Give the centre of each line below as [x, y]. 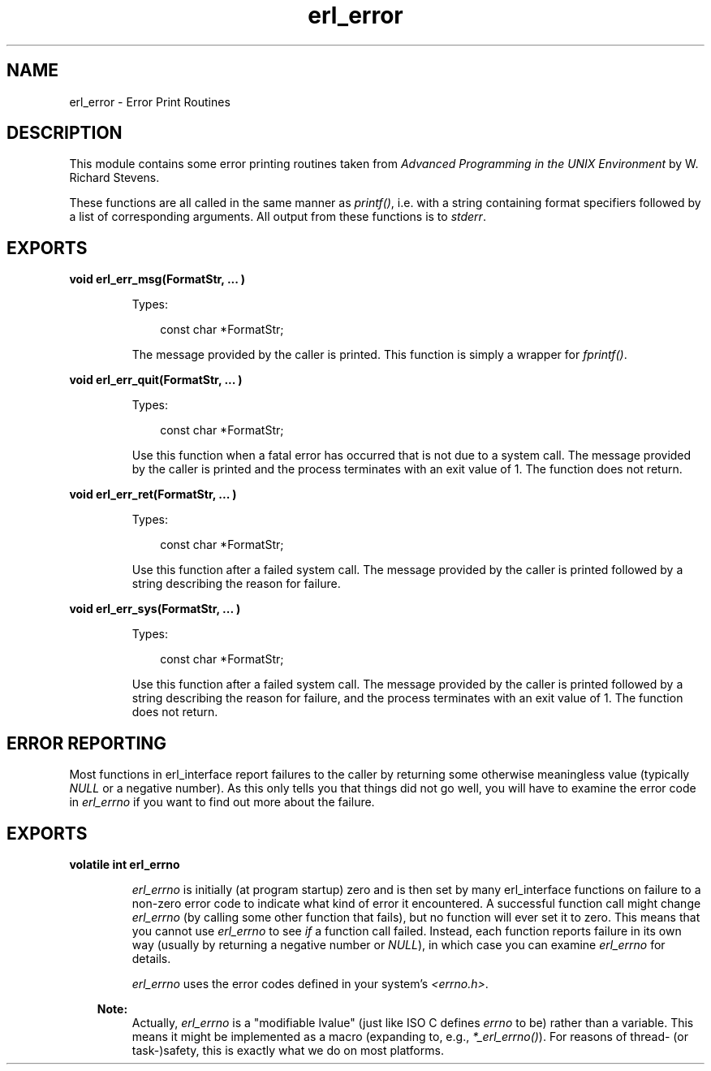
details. [151, 958]
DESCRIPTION [65, 133]
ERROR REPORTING [87, 743]
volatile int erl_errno [125, 864]
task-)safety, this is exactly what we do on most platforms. [288, 1050]
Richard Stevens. [114, 178]
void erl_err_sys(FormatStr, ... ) [155, 609]
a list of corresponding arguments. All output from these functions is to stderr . [278, 217]
